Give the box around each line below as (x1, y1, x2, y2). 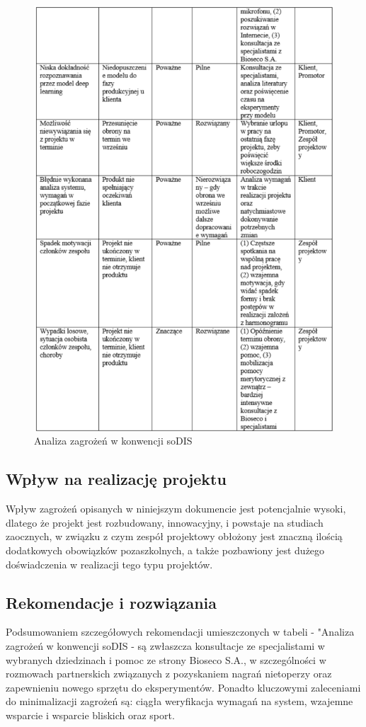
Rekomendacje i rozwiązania (6, 591, 217, 613)
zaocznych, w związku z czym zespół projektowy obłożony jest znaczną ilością (6, 529, 343, 544)
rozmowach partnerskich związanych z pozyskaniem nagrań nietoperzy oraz (6, 666, 332, 681)
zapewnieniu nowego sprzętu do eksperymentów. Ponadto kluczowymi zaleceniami (6, 680, 361, 694)
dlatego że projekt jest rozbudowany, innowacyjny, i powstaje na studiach (6, 515, 324, 529)
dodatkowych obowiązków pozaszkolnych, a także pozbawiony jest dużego (6, 543, 325, 558)
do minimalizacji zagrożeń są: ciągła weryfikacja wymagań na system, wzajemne (6, 694, 353, 709)
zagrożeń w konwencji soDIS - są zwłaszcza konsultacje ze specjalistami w (6, 639, 325, 653)
